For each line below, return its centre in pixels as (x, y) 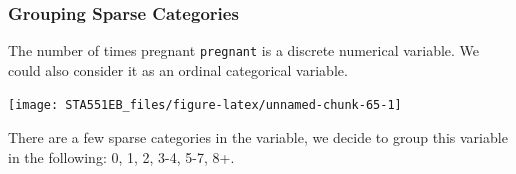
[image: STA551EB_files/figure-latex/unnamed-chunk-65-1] (205, 105)
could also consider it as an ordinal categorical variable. (178, 69)
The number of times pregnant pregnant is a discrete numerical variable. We (244, 50)
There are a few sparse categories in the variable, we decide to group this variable (258, 137)
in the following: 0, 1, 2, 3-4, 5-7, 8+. (121, 156)
